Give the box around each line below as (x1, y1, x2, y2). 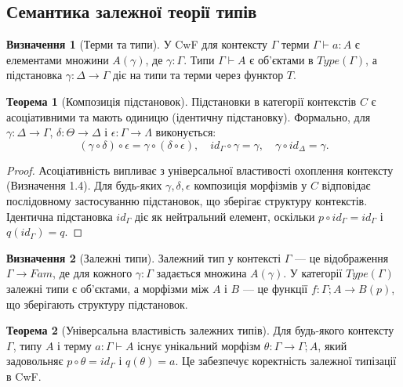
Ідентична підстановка (6, 208, 113, 224)
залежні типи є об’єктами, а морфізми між (6, 280, 209, 296)
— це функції (242, 280, 308, 296)
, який (318, 337, 347, 353)
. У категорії (283, 265, 343, 281)
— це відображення (295, 249, 389, 266)
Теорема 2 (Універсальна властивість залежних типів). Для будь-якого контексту (6, 322, 394, 338)
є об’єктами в (249, 51, 314, 67)
